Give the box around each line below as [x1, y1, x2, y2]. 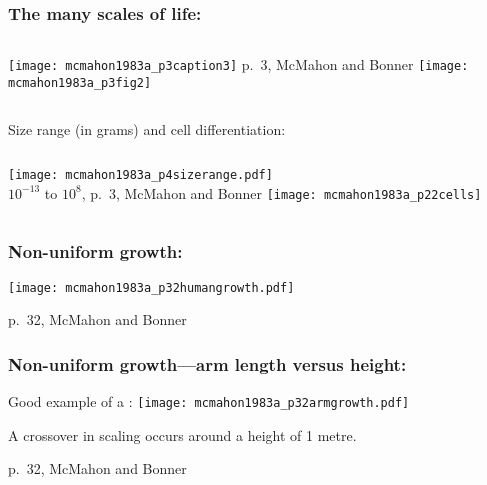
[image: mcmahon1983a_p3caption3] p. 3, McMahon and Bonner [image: [8, 54, 469, 75]
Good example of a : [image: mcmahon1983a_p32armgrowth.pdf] [8, 391, 410, 412]
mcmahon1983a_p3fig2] [8, 75, 152, 90]
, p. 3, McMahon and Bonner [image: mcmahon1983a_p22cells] [81, 182, 482, 203]
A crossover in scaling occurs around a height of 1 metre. [8, 424, 357, 445]
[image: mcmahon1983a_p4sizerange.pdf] [8, 168, 273, 183]
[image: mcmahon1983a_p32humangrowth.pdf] [8, 280, 295, 295]
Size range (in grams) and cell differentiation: [8, 118, 286, 139]
